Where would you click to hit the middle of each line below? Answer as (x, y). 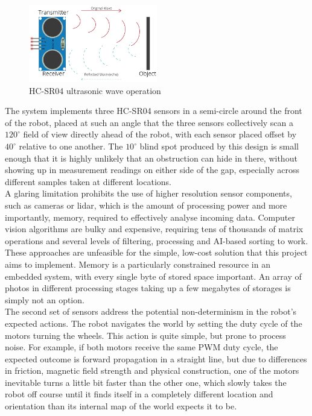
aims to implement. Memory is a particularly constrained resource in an (138, 264)
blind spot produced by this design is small (219, 146)
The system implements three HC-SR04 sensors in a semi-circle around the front (154, 111)
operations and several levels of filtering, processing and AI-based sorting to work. (157, 240)
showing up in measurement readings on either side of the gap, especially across (152, 170)
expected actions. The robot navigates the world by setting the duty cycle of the (154, 323)
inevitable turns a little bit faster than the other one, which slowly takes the (146, 382)
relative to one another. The (71, 146)
